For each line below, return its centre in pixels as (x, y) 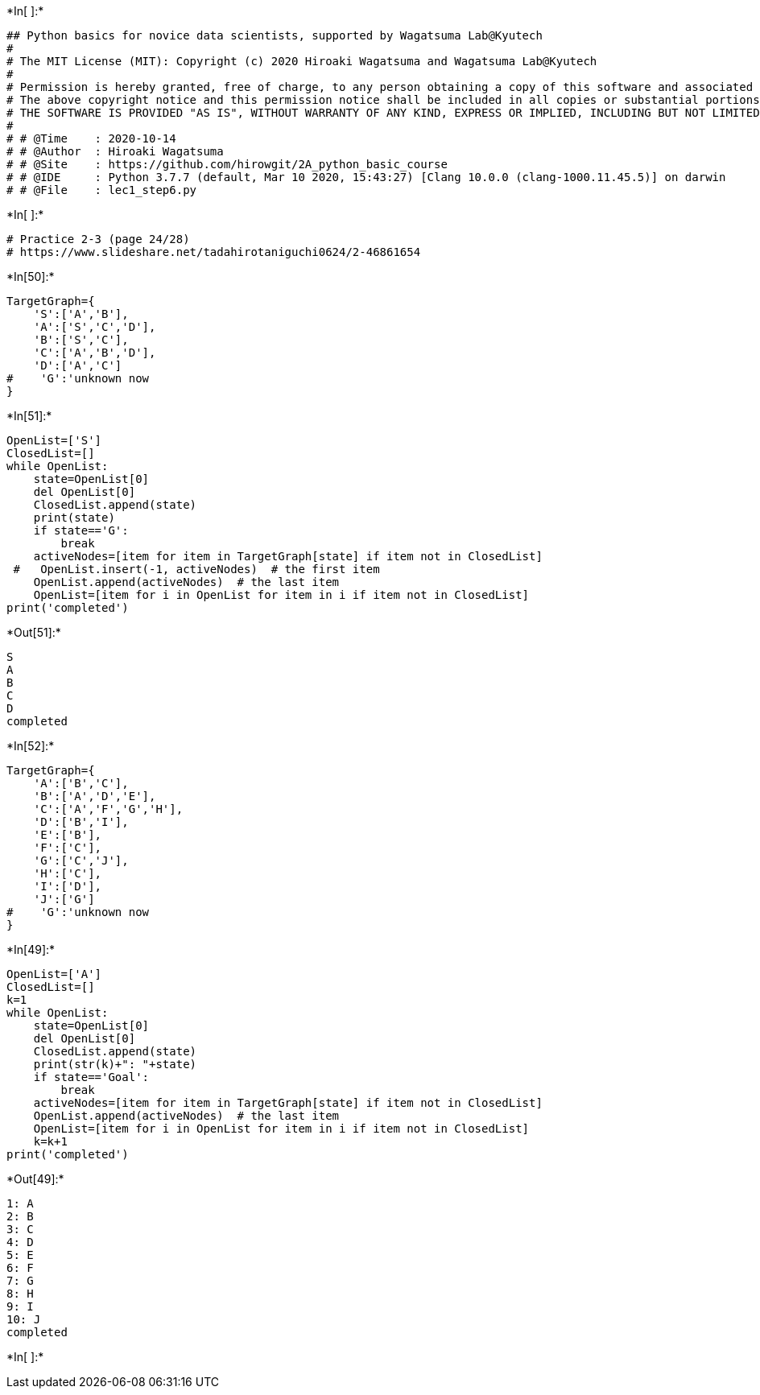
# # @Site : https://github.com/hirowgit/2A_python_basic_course (227, 164)
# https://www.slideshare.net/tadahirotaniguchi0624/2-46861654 (214, 252)
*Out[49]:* (35, 1179)
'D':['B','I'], (81, 822)
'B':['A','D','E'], (95, 796)
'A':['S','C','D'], (95, 327)
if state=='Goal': (91, 1077)
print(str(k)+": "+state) (115, 1064)
